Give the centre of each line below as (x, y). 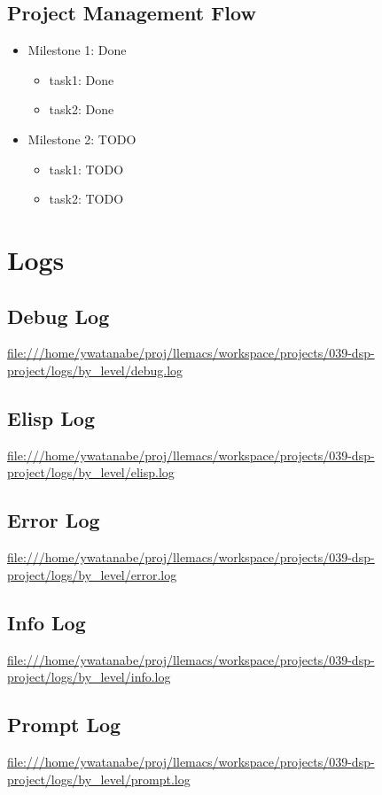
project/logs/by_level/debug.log (95, 370)
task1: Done (82, 79)
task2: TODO (86, 199)
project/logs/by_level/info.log (89, 677)
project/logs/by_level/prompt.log (99, 779)
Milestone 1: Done (77, 50)
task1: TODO (86, 169)
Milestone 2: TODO (82, 139)
